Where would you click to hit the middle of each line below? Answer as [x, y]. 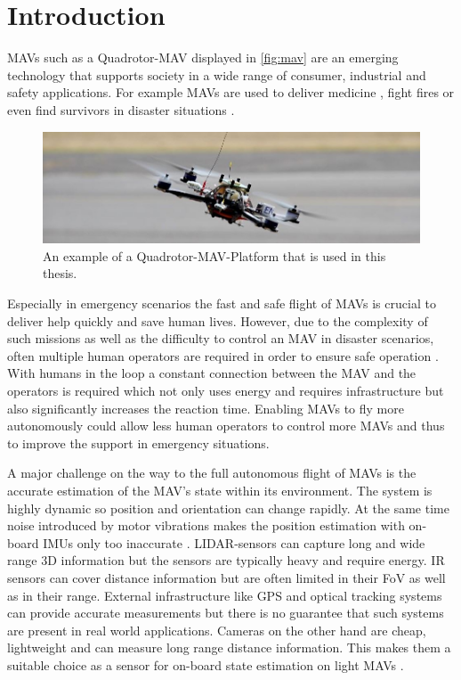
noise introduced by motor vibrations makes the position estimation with [206, 525]
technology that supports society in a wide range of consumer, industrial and [217, 74]
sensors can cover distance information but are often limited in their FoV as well [226, 577]
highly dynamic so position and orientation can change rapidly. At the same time [228, 508]
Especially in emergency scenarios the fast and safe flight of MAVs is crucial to [222, 303]
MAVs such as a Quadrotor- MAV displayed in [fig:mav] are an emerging [203, 57]
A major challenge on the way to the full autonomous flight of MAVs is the [212, 473]
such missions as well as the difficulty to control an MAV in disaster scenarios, [221, 338]
